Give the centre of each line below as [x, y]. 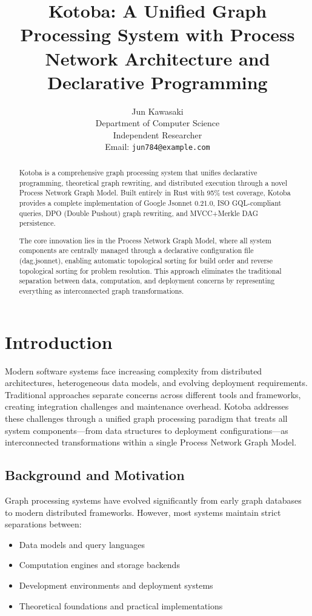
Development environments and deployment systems [116, 585]
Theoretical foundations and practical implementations [121, 605]
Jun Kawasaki [158, 111]
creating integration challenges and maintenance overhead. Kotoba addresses [147, 406]
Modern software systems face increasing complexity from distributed [134, 371]
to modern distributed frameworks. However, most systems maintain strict [143, 512]
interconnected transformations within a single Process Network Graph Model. [151, 442]
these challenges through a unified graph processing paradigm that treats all [146, 418]
